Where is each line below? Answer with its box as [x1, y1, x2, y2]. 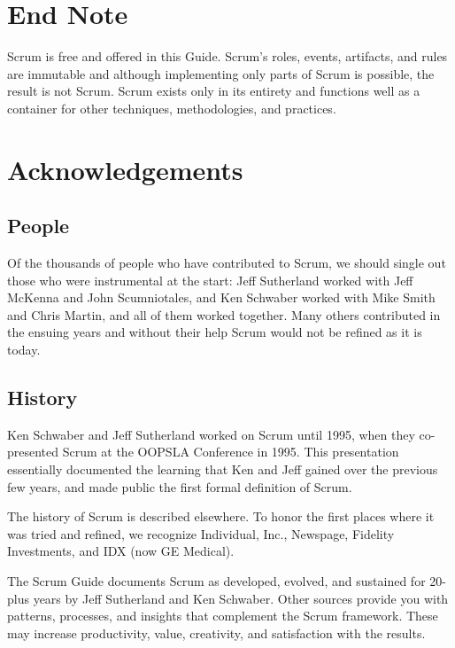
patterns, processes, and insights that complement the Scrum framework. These [7, 606, 438, 625]
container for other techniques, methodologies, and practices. [7, 98, 336, 117]
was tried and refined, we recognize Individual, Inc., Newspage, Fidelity [7, 524, 395, 543]
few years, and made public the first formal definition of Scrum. [7, 477, 352, 496]
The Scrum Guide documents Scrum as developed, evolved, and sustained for [7, 572, 426, 589]
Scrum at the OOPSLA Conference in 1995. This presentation [62, 442, 399, 461]
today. [7, 340, 41, 359]
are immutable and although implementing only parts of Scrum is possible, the [7, 64, 435, 82]
